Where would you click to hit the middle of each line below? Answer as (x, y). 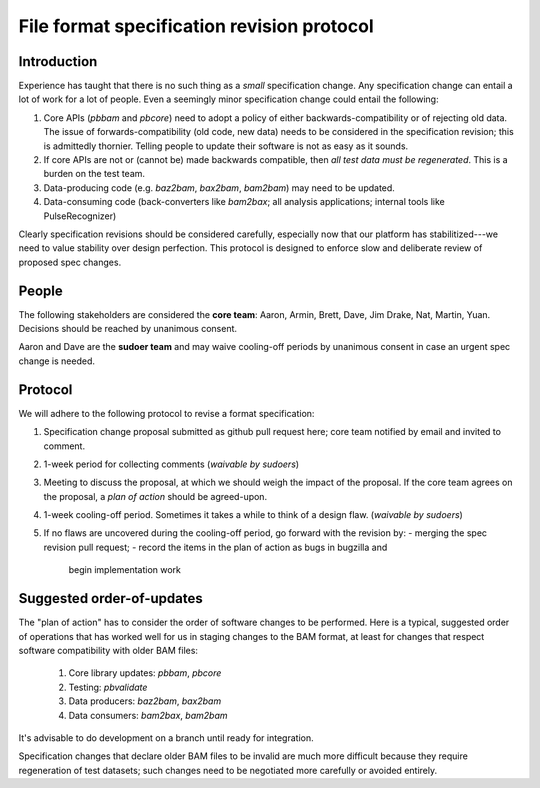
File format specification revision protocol (196, 26)
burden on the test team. (94, 174)
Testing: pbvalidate (108, 687)
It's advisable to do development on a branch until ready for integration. (166, 737)
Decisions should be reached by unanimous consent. (128, 329)
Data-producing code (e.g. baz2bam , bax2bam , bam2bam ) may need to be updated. (219, 187)
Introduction (58, 61)
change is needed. (56, 361)
